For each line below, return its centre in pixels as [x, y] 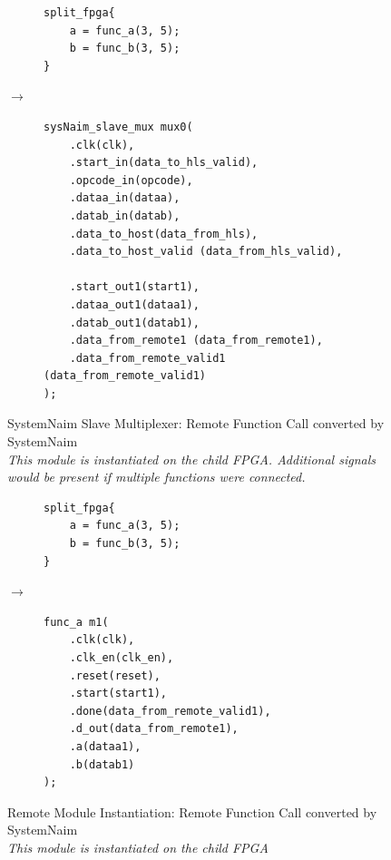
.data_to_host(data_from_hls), [164, 234]
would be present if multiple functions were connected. [156, 477]
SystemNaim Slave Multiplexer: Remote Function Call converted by [196, 423]
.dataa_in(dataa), [125, 198]
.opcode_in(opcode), [131, 180]
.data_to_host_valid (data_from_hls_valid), [206, 252]
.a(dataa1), [105, 746]
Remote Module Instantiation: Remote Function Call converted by [192, 811]
